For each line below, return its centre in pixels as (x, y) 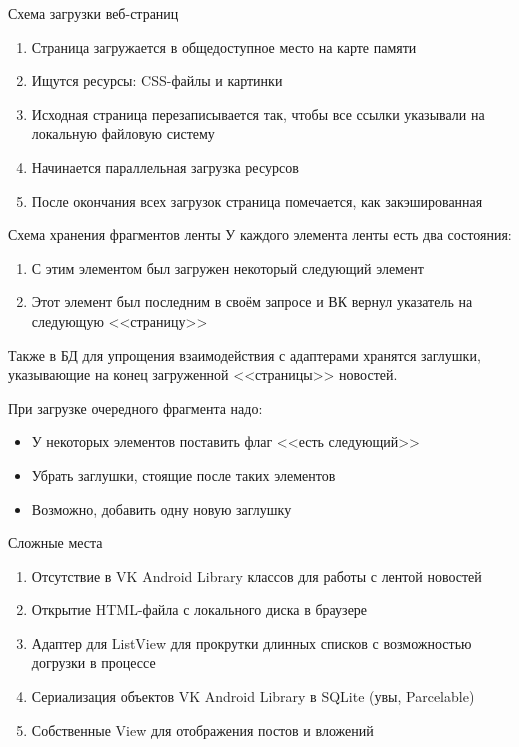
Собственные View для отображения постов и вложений (202, 729)
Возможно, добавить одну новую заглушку (161, 508)
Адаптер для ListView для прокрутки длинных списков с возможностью (251, 642)
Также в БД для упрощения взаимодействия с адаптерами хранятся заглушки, (244, 354)
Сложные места (55, 542)
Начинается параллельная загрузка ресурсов (165, 166)
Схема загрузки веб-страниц (93, 13)
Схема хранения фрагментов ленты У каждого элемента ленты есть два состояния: (260, 234)
